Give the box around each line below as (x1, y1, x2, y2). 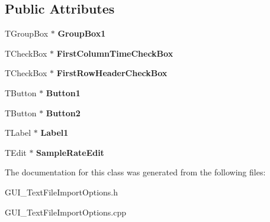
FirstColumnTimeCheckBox (56, 47, 173, 59)
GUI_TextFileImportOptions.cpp (5, 205, 127, 218)
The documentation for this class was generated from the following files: (5, 166, 266, 178)
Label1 (40, 126, 69, 139)
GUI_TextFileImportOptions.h (5, 185, 118, 198)
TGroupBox (5, 27, 49, 40)
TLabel (5, 126, 31, 139)
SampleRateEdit (36, 146, 104, 158)
